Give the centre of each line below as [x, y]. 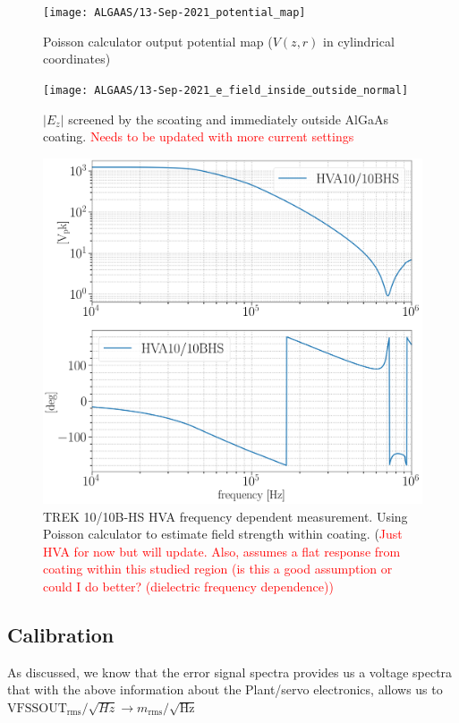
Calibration [61, 634]
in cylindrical [359, 41]
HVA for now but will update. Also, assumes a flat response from [222, 551]
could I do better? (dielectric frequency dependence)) [188, 586]
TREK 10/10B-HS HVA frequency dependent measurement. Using [225, 516]
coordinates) [77, 59]
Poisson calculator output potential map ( [158, 41]
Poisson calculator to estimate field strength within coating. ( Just [223, 534]
